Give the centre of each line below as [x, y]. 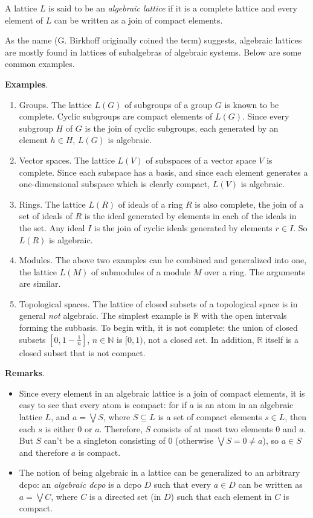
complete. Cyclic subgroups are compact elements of [116, 116]
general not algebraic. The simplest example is [105, 315]
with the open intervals [244, 315]
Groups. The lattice [55, 104]
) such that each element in [221, 496]
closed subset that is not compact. [82, 352]
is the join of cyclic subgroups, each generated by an [182, 128]
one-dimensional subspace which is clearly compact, [115, 184]
